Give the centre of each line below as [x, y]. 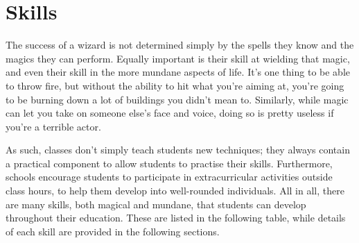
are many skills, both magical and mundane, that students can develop [156, 204]
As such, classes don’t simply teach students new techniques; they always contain [178, 150]
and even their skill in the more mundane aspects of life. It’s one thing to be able [178, 72]
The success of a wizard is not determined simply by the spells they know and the [180, 45]
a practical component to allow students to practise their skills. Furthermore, [169, 163]
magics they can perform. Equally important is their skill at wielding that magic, [178, 58]
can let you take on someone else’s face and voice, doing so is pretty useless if [170, 113]
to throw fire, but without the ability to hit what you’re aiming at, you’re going [175, 85]
